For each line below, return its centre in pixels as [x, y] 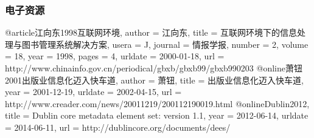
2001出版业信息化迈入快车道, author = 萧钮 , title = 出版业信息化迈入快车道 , [154, 80]
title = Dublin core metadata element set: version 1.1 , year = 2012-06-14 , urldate [157, 115]
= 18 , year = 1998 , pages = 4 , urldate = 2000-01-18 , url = [115, 56]
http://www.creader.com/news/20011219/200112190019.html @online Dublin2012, [157, 103]
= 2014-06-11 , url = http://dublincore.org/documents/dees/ [118, 127]
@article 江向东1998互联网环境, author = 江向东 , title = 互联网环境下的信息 [151, 32]
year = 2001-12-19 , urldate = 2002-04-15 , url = [93, 92]
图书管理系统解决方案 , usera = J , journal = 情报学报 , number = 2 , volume [165, 44]
